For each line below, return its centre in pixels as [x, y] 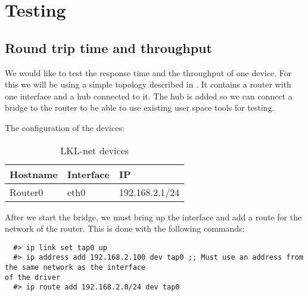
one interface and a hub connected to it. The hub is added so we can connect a [149, 96]
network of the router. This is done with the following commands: [125, 228]
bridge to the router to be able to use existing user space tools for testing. [140, 108]
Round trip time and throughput [108, 47]
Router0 [27, 192]
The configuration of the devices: [65, 127]
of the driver [33, 277]
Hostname [34, 174]
